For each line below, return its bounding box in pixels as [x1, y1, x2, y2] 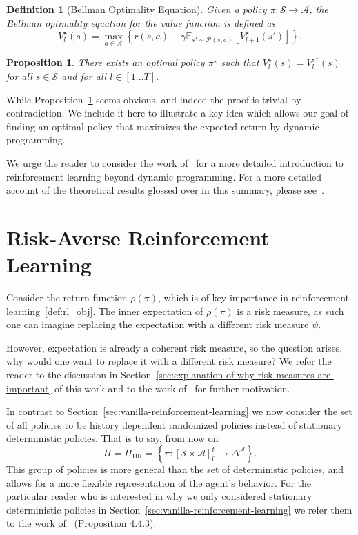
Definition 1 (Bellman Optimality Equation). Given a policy [6, 2, 267, 16]
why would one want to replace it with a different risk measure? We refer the [6, 354, 332, 368]
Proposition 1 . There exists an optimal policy [6, 55, 205, 70]
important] [6, 381, 52, 395]
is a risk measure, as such [237, 303, 344, 318]
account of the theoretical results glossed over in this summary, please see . [6, 183, 324, 197]
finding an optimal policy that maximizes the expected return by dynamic [6, 119, 319, 133]
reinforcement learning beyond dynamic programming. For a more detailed [6, 169, 322, 183]
